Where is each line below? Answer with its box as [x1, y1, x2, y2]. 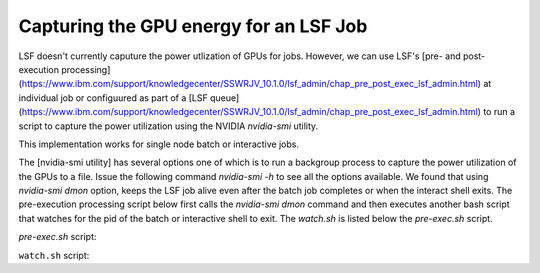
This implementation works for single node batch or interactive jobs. [18, 138, 300, 150]
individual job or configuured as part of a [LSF [18, 91, 209, 104]
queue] [210, 91, 240, 104]
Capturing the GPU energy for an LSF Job [18, 15, 368, 37]
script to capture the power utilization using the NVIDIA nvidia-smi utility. [18, 120, 319, 132]
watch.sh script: [18, 249, 90, 261]
